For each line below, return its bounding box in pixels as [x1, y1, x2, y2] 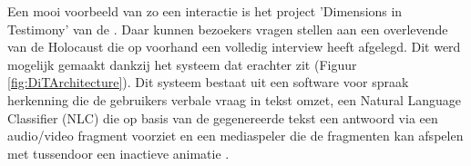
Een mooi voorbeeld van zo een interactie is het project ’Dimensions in [7, 2, 403, 20]
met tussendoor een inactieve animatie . [7, 143, 230, 162]
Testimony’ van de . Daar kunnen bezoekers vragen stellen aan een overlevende [7, 19, 448, 38]
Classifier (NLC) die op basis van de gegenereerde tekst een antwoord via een [7, 108, 438, 127]
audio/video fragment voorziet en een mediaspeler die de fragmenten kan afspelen [7, 126, 464, 145]
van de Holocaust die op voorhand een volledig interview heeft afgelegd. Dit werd [7, 37, 461, 56]
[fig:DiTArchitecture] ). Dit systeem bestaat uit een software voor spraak [7, 73, 409, 92]
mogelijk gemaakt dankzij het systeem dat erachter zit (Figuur [7, 54, 357, 73]
